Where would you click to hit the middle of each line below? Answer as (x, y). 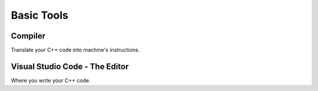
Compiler (28, 36)
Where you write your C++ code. (51, 80)
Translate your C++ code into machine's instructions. (75, 50)
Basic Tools (40, 15)
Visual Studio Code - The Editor (70, 66)
